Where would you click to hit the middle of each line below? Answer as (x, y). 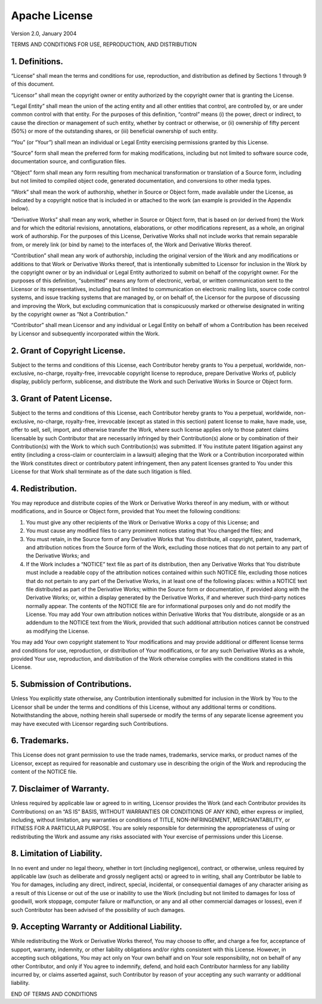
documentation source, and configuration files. (69, 161)
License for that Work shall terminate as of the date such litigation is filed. (101, 472)
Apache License (52, 16)
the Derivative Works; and (58, 556)
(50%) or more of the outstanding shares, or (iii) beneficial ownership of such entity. (114, 131)
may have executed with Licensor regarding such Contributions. (89, 724)
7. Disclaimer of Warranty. (60, 789)
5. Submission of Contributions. (72, 684)
